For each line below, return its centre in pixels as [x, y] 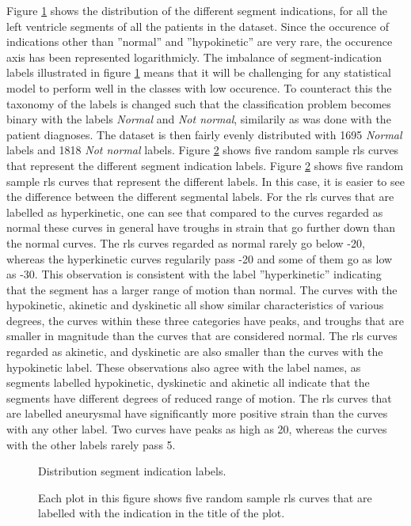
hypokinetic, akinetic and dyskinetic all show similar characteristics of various [195, 305]
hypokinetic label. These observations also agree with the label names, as [184, 367]
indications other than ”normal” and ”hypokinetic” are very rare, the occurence [200, 42]
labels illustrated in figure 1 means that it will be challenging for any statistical [199, 72]
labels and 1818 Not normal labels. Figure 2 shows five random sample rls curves [203, 150]
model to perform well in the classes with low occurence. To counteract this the [199, 87]
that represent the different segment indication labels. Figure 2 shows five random [205, 165]
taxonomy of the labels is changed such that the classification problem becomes [199, 103]
